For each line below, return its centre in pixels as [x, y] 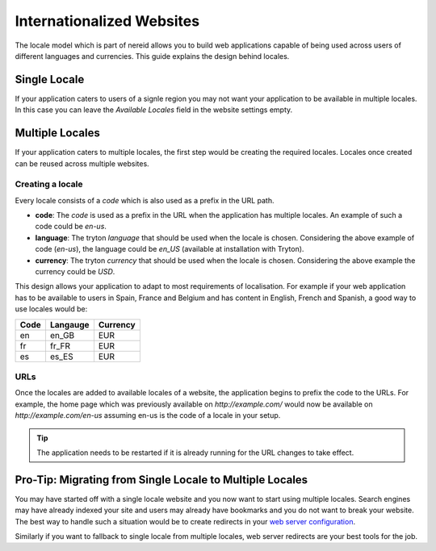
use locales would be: [51, 309]
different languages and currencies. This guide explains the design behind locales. [152, 56]
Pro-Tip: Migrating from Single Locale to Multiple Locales [161, 480]
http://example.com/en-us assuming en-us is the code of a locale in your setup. [148, 415]
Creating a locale [49, 184]
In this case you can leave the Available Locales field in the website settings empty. [154, 110]
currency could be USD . [75, 272]
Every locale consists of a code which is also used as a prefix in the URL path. [145, 200]
